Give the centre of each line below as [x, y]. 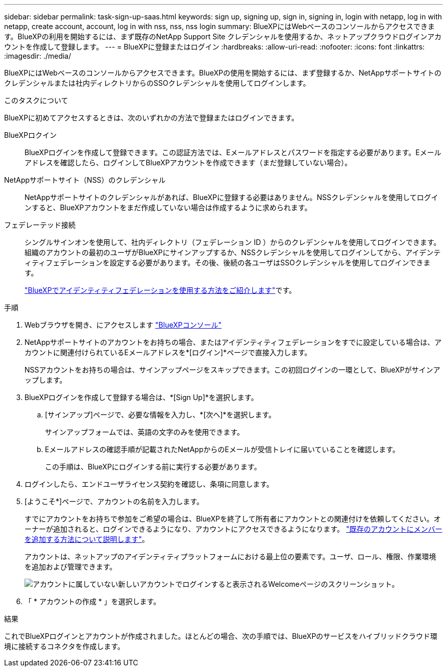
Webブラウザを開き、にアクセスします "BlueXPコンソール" [123, 325]
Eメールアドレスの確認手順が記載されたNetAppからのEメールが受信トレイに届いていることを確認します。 [222, 449]
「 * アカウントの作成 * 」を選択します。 [93, 601]
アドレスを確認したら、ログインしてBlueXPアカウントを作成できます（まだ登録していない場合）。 [188, 163]
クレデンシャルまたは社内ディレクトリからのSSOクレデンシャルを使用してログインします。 [157, 83]
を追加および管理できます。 [71, 567]
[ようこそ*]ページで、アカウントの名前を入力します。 [114, 501]
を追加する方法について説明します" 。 [87, 539]
